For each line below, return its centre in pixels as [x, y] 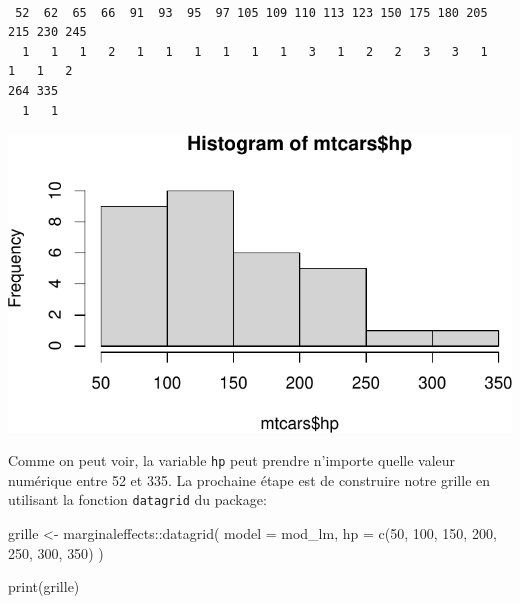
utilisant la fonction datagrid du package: [137, 499]
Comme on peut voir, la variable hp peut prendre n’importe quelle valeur [232, 460]
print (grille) [44, 586]
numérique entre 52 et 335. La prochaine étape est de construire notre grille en [249, 479]
